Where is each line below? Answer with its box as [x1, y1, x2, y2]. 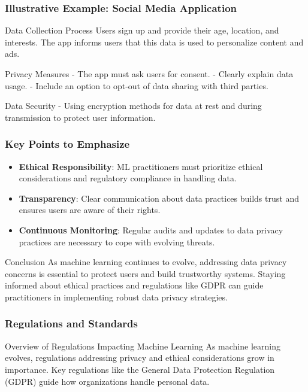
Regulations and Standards [5, 316, 138, 331]
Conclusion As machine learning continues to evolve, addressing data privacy [5, 256, 287, 268]
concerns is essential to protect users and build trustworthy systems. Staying [5, 267, 286, 279]
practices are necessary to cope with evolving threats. [19, 235, 215, 248]
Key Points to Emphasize [5, 136, 130, 151]
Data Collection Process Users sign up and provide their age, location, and [5, 24, 279, 37]
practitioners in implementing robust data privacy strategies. [5, 290, 228, 303]
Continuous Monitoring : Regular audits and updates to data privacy [19, 223, 283, 236]
